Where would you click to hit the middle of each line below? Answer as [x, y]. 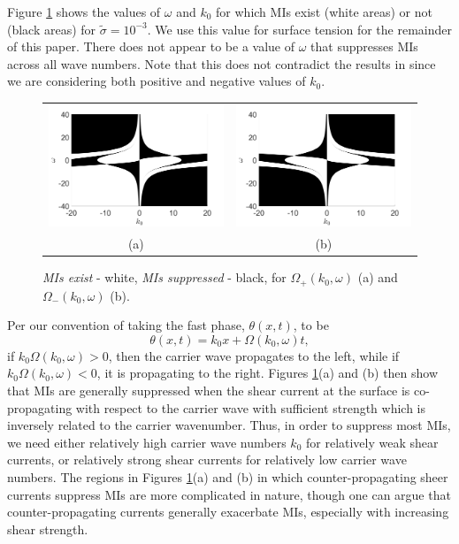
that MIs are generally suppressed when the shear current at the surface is [209, 390]
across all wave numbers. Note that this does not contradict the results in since [222, 63]
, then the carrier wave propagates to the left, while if [254, 355]
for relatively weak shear [372, 442]
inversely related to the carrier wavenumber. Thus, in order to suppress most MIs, [229, 425]
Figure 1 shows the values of [84, 11]
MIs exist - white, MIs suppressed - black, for [164, 277]
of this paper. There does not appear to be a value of [151, 46]
